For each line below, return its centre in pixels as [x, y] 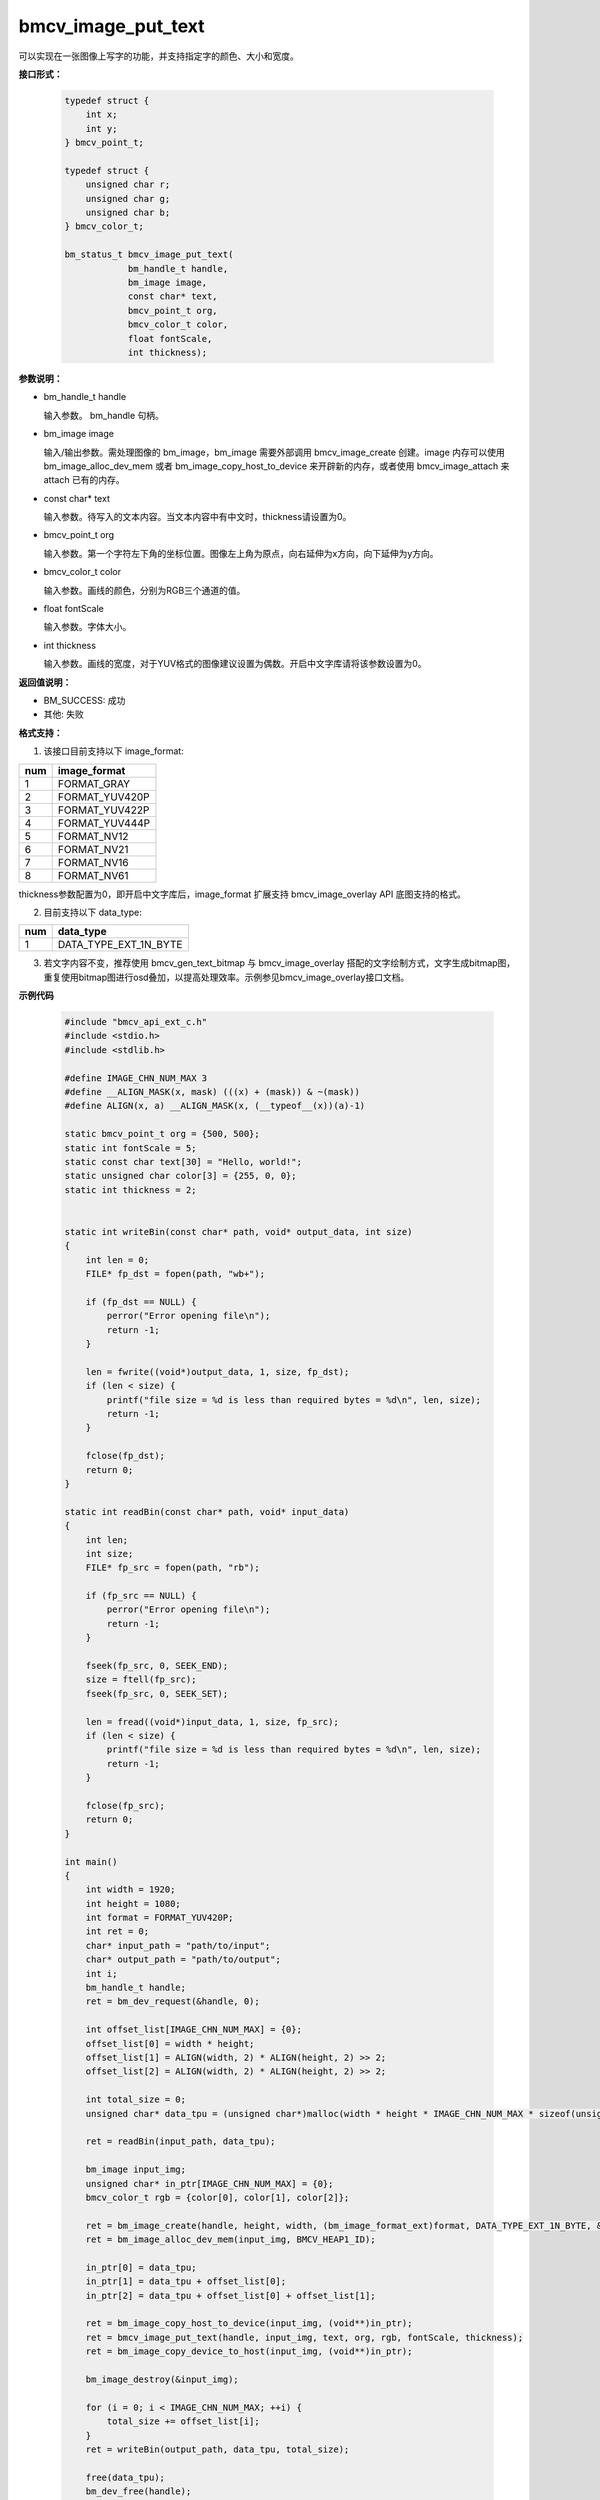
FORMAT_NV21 [93, 849]
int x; [101, 114]
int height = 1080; [133, 1903]
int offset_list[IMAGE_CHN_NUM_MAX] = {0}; [193, 2029]
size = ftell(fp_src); [141, 1679]
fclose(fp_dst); [125, 1456]
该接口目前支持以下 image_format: [113, 751]
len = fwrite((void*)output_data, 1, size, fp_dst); [217, 1371]
